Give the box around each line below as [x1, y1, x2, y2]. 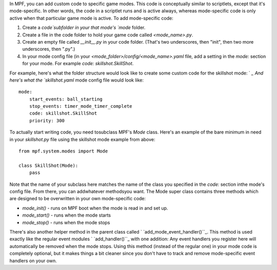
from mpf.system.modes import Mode [18, 148, 108, 154]
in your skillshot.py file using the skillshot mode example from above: [9, 136, 155, 142]
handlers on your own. [9, 257, 57, 264]
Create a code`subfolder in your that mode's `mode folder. [22, 25, 146, 31]
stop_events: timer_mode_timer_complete [29, 103, 133, 109]
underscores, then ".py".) [22, 46, 75, 52]
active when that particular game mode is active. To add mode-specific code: [9, 15, 174, 21]
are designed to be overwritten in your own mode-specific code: [9, 196, 146, 202]
